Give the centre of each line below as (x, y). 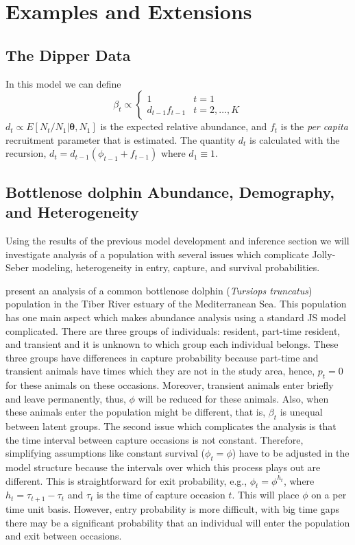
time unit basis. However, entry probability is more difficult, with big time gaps (172, 508)
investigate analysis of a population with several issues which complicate (157, 254)
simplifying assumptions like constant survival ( (106, 453)
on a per (329, 495)
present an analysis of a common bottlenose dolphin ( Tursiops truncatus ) (159, 290)
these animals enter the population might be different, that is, (136, 412)
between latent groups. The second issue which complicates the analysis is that (171, 426)
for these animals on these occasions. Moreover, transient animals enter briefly (170, 385)
